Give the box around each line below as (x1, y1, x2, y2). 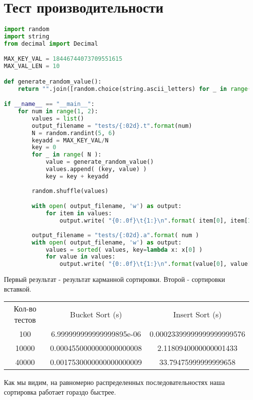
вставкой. (4, 283, 32, 294)
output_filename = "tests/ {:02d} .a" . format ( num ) (32, 231, 199, 239)
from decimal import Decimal (4, 40, 98, 47)
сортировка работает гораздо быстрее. (4, 386, 116, 397)
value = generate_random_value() (45, 158, 154, 166)
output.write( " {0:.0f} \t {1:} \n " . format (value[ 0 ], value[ (59, 261, 252, 268)
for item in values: (45, 210, 112, 217)
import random (4, 26, 50, 33)
